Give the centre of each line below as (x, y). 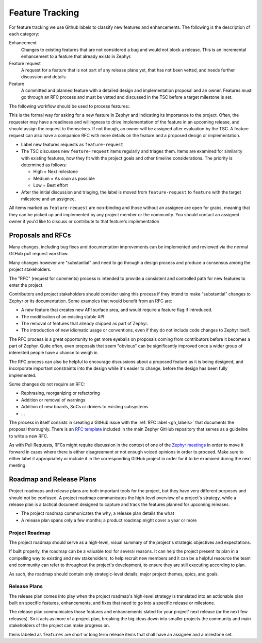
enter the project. (26, 285)
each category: (24, 34)
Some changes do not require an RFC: (47, 384)
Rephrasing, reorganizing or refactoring (61, 393)
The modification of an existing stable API (63, 316)
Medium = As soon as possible (64, 178)
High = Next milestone (56, 172)
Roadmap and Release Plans (53, 479)
